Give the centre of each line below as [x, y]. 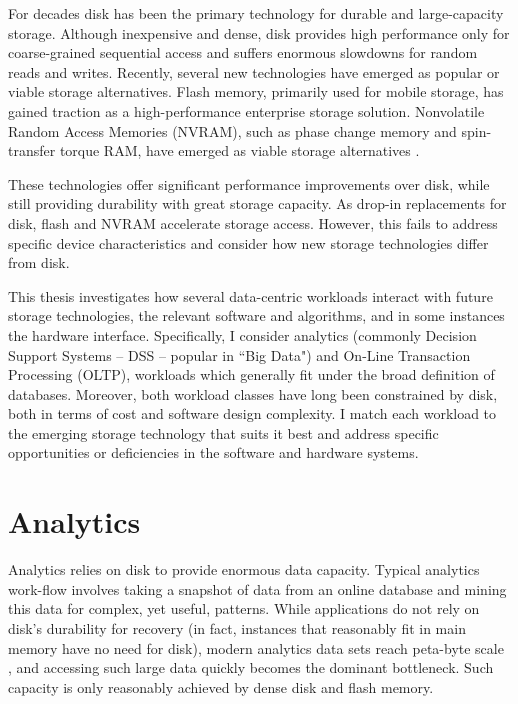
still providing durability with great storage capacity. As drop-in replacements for [257, 203]
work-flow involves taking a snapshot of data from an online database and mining [257, 588]
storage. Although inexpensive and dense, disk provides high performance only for [259, 32]
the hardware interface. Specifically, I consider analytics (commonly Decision [242, 334]
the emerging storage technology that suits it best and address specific [223, 432]
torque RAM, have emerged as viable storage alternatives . [239, 150]
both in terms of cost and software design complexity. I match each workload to [252, 413]
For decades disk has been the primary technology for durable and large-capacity [256, 13]
